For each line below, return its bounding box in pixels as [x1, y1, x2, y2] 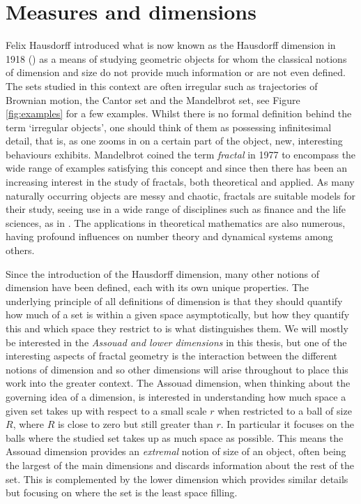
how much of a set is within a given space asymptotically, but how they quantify [6, 307, 350, 322]
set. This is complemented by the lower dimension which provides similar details [6, 471, 348, 486]
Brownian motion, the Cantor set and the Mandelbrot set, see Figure [6, 92, 300, 107]
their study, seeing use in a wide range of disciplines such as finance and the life [6, 202, 346, 216]
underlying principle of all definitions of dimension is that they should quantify [6, 293, 343, 308]
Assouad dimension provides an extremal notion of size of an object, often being [6, 444, 346, 459]
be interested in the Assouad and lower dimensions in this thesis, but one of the [6, 334, 347, 349]
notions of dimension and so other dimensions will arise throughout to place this [6, 362, 348, 376]
